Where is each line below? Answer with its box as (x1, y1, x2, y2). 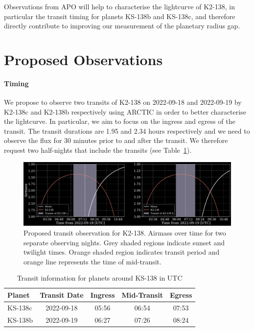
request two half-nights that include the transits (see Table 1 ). (4, 144, 192, 155)
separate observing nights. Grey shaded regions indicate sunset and (23, 237, 225, 247)
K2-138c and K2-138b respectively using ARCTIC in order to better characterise (4, 106, 246, 117)
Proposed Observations (4, 49, 163, 69)
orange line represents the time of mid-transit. (23, 256, 162, 266)
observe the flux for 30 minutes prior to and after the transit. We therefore (4, 135, 228, 145)
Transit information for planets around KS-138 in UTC (17, 273, 183, 283)
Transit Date (40, 289, 84, 300)
